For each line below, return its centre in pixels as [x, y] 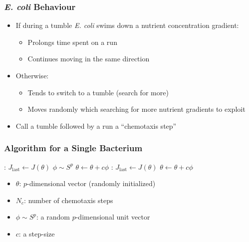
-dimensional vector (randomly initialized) [91, 183]
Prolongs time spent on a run [72, 42]
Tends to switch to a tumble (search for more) [98, 92]
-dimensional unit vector [113, 217]
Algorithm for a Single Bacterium [73, 148]
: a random [53, 217]
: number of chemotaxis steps [69, 200]
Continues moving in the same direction [89, 59]
